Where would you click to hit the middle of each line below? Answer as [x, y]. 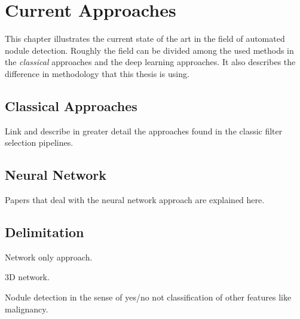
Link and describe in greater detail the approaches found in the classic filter [144, 131]
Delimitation [45, 232]
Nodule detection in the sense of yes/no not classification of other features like [148, 297]
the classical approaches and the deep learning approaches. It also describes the [150, 62]
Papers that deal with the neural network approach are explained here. [135, 200]
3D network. [27, 277]
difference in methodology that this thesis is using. [97, 73]
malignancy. [27, 309]
